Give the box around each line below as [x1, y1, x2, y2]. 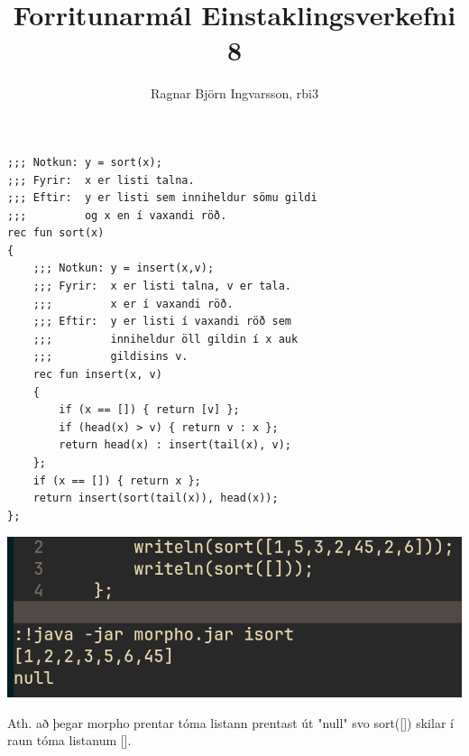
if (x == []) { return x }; [32, 474, 201, 487]
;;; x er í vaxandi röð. [32, 297, 234, 310]
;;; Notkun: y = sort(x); [7, 155, 162, 169]
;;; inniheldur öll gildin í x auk [32, 332, 299, 346]
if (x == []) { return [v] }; [59, 403, 240, 417]
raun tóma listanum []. [7, 731, 132, 750]
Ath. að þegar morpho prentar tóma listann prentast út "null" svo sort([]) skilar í [7, 713, 454, 732]
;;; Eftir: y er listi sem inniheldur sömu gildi [7, 191, 317, 205]
